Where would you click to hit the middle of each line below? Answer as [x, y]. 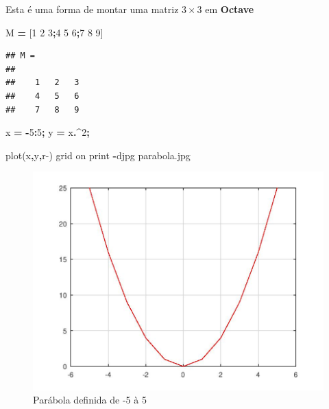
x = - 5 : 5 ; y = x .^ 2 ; [48, 132]
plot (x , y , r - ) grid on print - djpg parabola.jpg [98, 155]
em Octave [230, 9]
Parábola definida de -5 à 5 [90, 400]
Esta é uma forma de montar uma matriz [92, 9]
